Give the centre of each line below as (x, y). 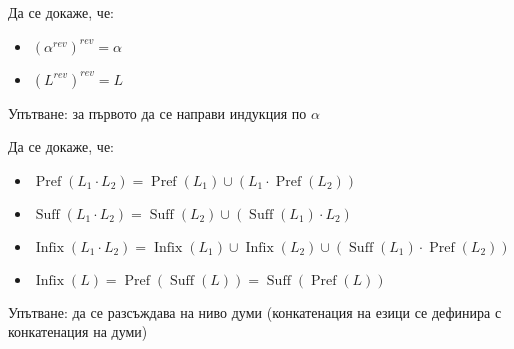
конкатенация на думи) (78, 331)
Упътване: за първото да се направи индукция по (157, 112)
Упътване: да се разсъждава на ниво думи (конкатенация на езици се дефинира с (255, 311)
